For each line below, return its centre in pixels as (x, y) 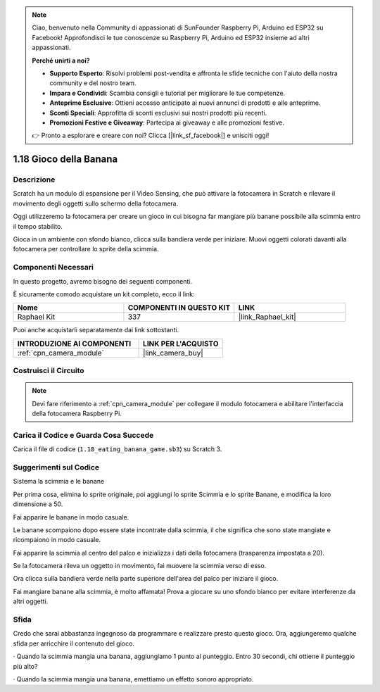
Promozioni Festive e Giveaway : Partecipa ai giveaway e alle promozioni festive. (167, 122)
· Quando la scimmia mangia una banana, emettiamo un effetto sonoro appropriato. (133, 679)
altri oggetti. (31, 601)
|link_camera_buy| (173, 353)
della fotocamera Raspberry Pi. (77, 414)
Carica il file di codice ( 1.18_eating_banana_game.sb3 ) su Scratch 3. (118, 449)
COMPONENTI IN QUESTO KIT (179, 308)
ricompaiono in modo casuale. (57, 540)
